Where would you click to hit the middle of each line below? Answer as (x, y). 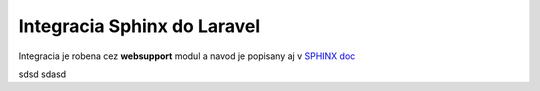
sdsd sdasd (42, 74)
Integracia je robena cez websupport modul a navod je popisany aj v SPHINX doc (187, 56)
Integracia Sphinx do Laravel (139, 26)
